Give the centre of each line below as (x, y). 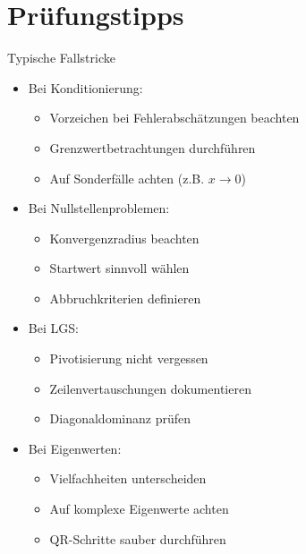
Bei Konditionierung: (85, 87)
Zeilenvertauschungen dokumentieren (150, 388)
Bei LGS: (53, 328)
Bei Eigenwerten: (75, 448)
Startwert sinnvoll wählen (119, 268)
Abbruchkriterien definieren (125, 298)
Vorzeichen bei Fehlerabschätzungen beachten (174, 118)
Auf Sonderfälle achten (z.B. (127, 178)
